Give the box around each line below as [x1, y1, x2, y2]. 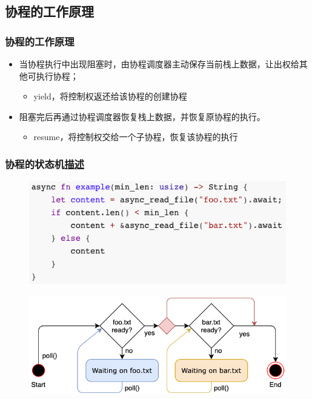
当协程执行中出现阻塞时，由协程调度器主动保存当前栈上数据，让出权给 [19, 58, 299, 70]
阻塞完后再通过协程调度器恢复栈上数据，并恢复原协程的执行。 [19, 110, 265, 122]
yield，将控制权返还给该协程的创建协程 [33, 90, 187, 102]
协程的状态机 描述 [5, 156, 84, 171]
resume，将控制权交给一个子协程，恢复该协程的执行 [33, 130, 238, 143]
